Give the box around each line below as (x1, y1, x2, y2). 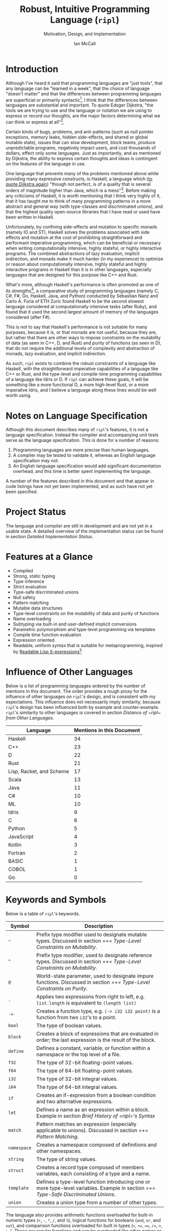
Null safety (13, 594, 36, 600)
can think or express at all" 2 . (6, 118, 65, 125)
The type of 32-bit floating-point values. (36, 1059, 133, 1066)
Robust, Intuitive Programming (20, 4, 150, 15)
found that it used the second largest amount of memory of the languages (6, 309, 158, 315)
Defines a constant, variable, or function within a (36, 1044, 150, 1051)
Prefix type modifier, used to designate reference (36, 951, 152, 958)
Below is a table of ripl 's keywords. (6, 910, 80, 917)
